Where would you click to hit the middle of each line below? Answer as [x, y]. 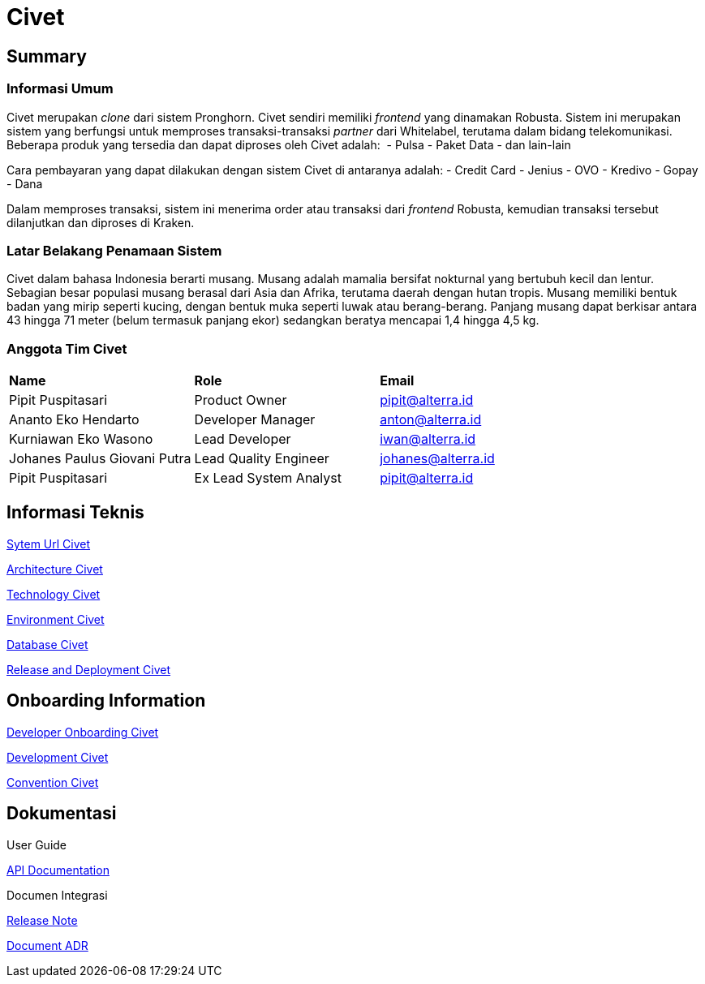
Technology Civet [54, 594]
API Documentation [58, 870]
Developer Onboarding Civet [83, 732]
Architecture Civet [55, 569]
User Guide [37, 844]
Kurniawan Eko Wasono [81, 439]
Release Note [42, 920]
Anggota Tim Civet [67, 348]
